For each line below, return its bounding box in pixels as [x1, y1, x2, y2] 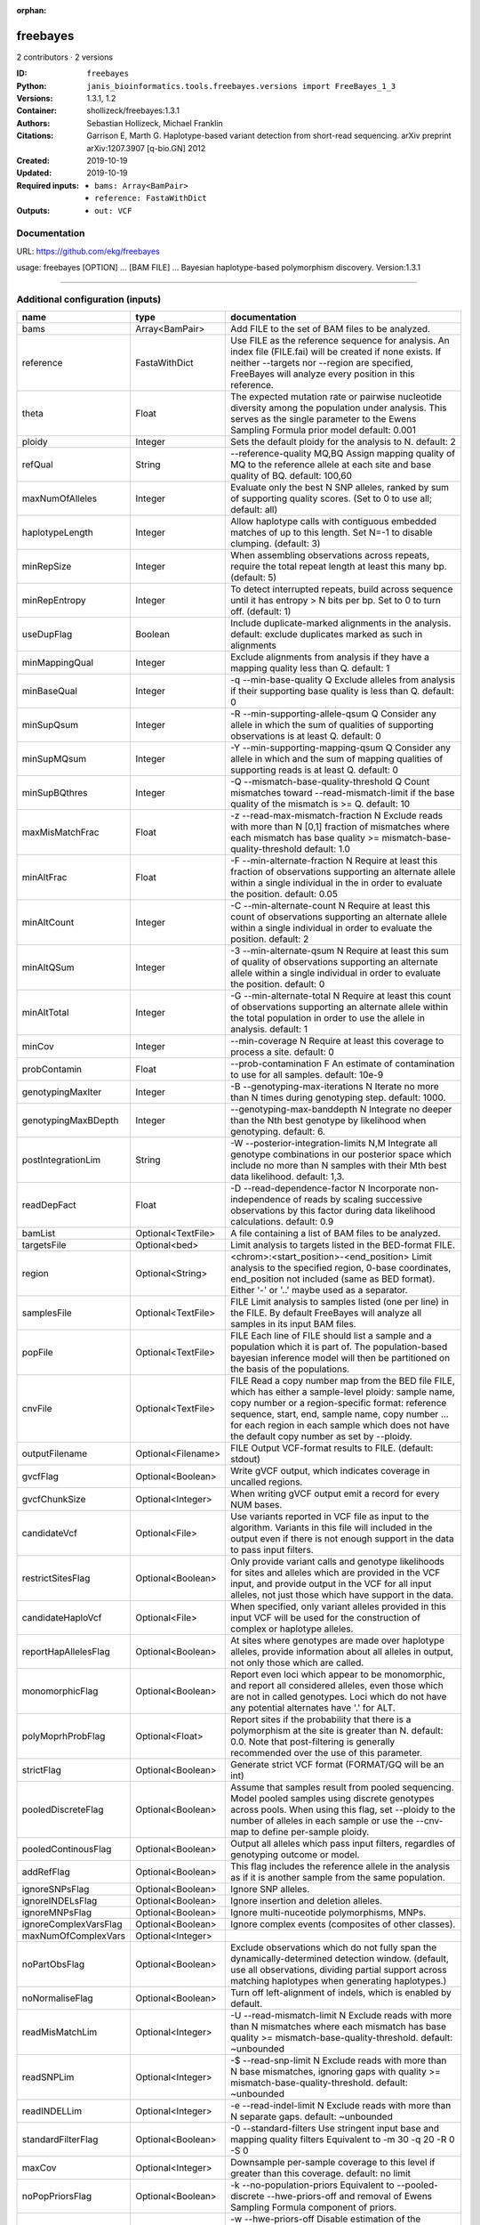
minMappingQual [21, 657, 93, 669]
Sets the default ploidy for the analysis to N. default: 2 [229, 436, 457, 449]
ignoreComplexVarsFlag [21, 1918, 124, 1930]
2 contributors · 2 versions [16, 52, 114, 62]
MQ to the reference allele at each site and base [229, 458, 431, 471]
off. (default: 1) [229, 605, 292, 618]
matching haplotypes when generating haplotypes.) [229, 1975, 447, 1987]
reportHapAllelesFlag [21, 1646, 110, 1658]
